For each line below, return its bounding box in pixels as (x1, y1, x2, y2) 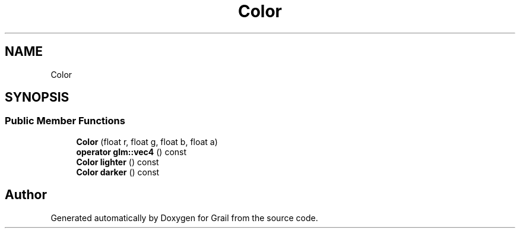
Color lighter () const (76, 156, 159, 167)
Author (5, 187, 47, 203)
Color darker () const (76, 166, 160, 177)
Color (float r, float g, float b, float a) (76, 136, 218, 147)
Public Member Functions (5, 115, 125, 127)
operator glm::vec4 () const (76, 146, 187, 157)
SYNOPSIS (5, 90, 69, 105)
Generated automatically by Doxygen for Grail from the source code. (50, 212, 318, 223)
